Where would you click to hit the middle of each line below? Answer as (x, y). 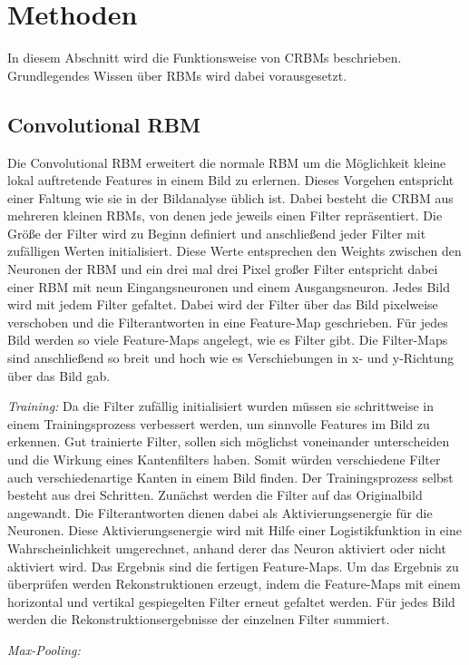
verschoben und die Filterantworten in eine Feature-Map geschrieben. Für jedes (228, 322)
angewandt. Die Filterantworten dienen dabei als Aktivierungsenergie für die (220, 512)
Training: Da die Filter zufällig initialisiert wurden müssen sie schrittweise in (220, 406)
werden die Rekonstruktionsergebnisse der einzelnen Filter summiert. (199, 619)
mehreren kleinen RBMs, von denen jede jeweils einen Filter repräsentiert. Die (225, 215)
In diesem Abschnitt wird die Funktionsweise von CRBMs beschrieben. (205, 58)
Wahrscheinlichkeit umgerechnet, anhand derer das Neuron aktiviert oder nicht (227, 548)
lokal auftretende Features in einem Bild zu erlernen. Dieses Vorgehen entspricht (231, 180)
